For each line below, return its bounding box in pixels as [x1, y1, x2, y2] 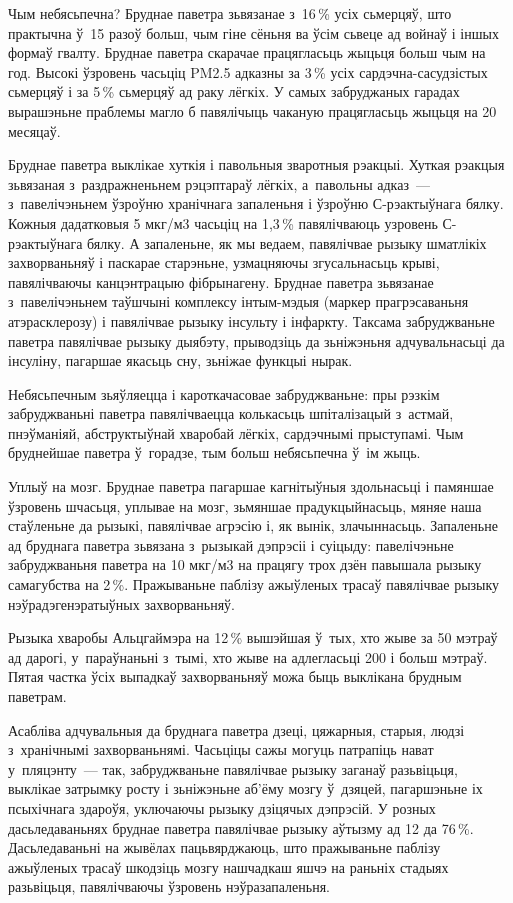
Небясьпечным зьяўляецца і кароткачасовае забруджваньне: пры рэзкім [8, 383, 440, 404]
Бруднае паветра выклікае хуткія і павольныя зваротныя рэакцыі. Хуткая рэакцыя [8, 154, 505, 175]
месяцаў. [8, 120, 61, 141]
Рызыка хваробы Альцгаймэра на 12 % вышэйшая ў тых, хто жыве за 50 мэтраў [8, 627, 498, 648]
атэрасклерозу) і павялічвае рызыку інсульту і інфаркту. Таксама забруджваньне [8, 310, 495, 331]
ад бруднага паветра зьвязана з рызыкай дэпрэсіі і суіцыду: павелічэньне [8, 534, 454, 555]
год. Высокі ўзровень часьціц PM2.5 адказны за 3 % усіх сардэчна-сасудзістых [8, 61, 488, 82]
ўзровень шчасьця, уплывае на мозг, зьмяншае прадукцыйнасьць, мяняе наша [8, 495, 482, 516]
